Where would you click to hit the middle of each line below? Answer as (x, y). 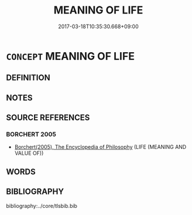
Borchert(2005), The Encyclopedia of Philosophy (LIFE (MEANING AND (100, 147)
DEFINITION (28, 78)
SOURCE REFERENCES (48, 118)
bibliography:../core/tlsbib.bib (42, 206)
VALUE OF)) (29, 153)
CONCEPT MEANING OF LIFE (70, 56)
